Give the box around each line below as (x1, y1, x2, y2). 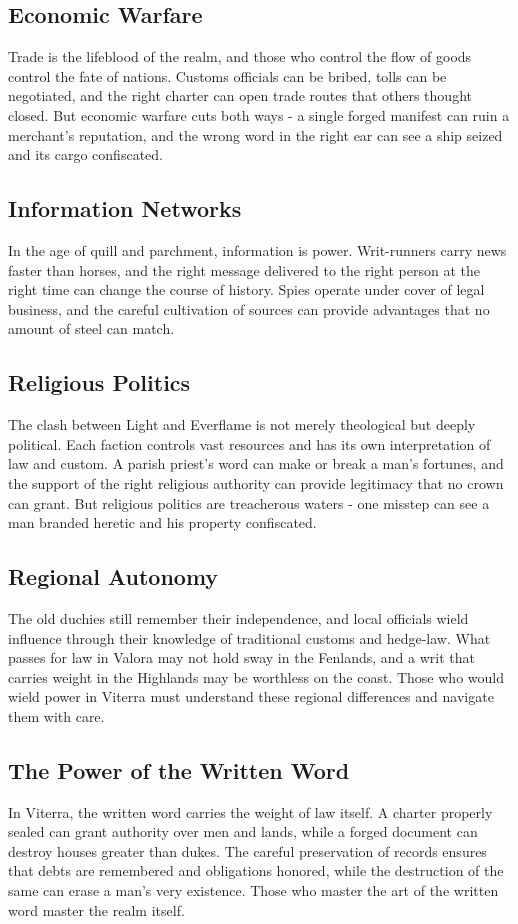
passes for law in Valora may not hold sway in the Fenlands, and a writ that (8, 647, 475, 668)
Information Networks (8, 193, 242, 224)
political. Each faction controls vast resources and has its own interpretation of (8, 433, 491, 454)
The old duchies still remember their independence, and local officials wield (8, 607, 469, 628)
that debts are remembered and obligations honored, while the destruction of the (8, 860, 504, 881)
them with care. (8, 705, 105, 726)
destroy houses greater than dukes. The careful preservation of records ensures (8, 840, 487, 861)
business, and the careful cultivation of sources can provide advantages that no (8, 298, 490, 319)
